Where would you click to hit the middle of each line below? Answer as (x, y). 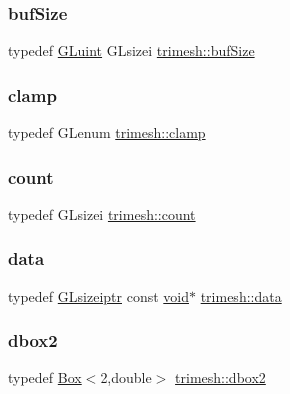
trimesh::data (241, 295)
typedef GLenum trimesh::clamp (107, 132)
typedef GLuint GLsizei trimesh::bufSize (131, 50)
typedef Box (45, 377)
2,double (126, 377)
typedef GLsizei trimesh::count (102, 213)
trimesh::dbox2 (220, 377)
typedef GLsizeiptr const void (98, 295)
